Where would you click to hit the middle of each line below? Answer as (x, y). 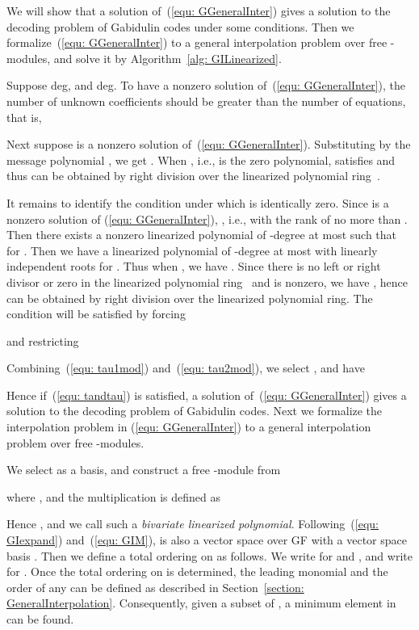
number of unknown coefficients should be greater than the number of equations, (206, 101)
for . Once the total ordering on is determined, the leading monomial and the (197, 571)
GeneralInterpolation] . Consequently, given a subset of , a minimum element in (201, 603)
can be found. (40, 619)
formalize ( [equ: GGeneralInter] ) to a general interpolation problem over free (197, 42)
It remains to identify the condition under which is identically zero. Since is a (198, 202)
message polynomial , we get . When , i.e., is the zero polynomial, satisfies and (201, 160)
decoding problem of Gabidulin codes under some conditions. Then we (180, 26)
